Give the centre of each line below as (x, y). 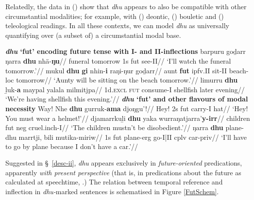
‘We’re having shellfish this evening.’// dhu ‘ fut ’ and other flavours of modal (127, 99)
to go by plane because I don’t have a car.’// (72, 146)
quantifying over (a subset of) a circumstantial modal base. (93, 35)
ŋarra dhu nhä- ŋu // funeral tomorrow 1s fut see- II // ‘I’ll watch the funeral (118, 60)
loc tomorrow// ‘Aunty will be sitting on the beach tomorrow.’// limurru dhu (122, 80)
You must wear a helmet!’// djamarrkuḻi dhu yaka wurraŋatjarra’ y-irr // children (128, 118)
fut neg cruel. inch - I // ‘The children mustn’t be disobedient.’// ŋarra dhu (114, 127)
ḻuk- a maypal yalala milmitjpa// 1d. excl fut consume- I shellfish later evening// (125, 89)
